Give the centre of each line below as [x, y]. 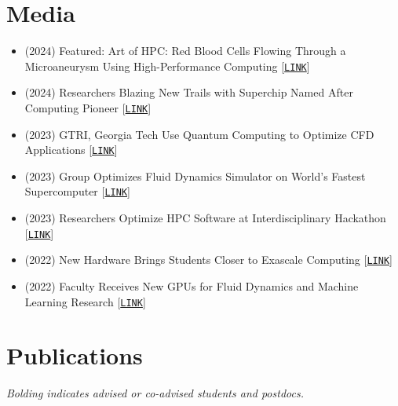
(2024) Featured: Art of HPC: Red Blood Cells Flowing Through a [185, 51]
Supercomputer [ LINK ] [77, 191]
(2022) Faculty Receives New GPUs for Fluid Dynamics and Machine [192, 286]
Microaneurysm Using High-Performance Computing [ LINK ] [167, 66]
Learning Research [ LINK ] [85, 301]
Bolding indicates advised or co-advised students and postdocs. [155, 393]
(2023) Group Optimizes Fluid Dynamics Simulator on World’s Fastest [195, 176]
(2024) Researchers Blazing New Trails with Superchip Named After [189, 92]
